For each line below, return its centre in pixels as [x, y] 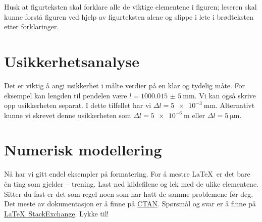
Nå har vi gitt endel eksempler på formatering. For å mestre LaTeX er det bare [127, 174]
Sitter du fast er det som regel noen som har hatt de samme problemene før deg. [129, 193]
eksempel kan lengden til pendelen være [66, 95]
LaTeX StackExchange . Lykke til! [57, 213]
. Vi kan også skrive [225, 95]
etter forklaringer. [32, 26]
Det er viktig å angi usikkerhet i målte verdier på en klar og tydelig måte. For [125, 85]
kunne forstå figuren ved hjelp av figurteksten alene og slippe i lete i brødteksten [129, 16]
